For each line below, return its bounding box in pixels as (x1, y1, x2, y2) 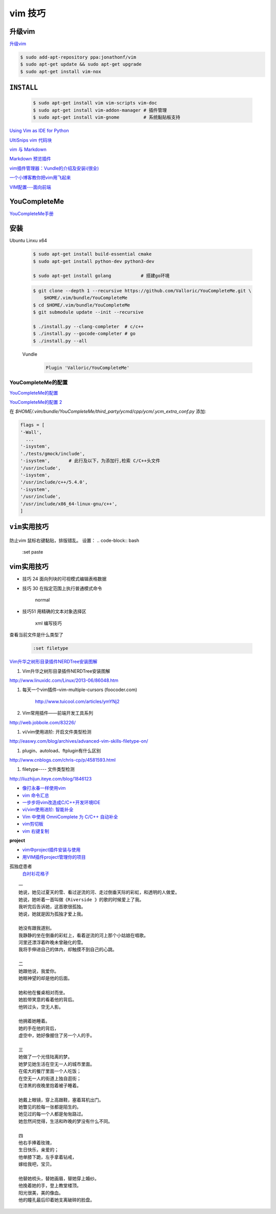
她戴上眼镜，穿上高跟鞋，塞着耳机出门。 (18, 1097, 104, 1103)
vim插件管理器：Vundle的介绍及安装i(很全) (9, 165, 99, 171)
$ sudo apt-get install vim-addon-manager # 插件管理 (33, 107, 167, 113)
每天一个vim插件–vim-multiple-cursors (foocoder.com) (22, 686, 137, 693)
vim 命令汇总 (22, 792, 50, 798)
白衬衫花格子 (22, 871, 50, 877)
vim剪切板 (22, 821, 43, 827)
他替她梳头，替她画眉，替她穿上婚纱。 (18, 1176, 99, 1181)
